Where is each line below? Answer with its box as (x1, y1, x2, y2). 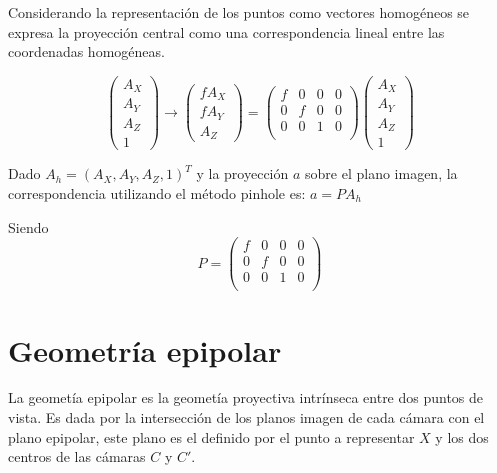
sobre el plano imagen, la (305, 163, 458, 184)
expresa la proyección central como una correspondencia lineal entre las (8, 21, 445, 42)
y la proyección (196, 163, 289, 184)
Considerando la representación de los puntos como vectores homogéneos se (8, 2, 470, 22)
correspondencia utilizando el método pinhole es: (8, 182, 306, 203)
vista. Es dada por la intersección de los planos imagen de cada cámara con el (8, 407, 485, 428)
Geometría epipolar (8, 329, 282, 370)
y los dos (435, 426, 489, 447)
